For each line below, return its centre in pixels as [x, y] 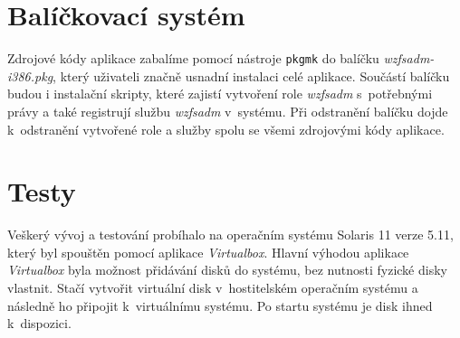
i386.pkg [30, 75]
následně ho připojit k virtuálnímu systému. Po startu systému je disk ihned [220, 305]
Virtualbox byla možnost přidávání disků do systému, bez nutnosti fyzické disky [227, 270]
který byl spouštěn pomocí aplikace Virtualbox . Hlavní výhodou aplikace [208, 252]
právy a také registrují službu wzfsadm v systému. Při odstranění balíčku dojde [228, 111]
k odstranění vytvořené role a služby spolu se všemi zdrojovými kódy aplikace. [226, 129]
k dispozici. [39, 323]
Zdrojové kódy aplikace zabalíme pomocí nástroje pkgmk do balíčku [193, 58]
